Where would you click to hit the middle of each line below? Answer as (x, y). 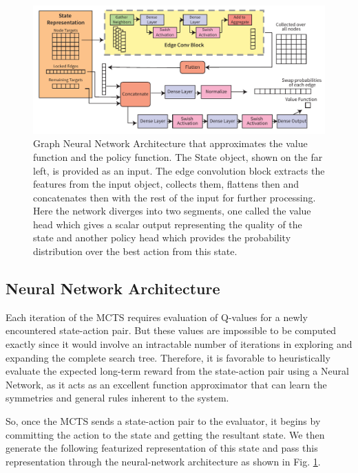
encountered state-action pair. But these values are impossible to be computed (171, 330)
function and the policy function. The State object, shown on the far (178, 156)
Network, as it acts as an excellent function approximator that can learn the (166, 384)
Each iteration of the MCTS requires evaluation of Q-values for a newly (157, 317)
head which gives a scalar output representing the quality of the (168, 224)
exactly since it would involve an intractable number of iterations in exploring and (179, 344)
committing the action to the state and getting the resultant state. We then (165, 434)
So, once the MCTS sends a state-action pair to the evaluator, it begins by (163, 421)
